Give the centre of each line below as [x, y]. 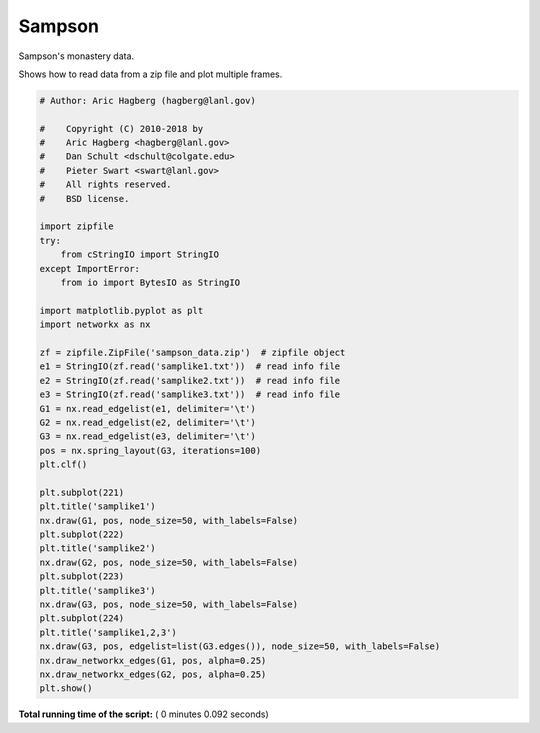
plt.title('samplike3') [98, 590]
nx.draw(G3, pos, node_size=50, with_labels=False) [169, 604]
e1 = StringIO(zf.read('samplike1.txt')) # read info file [190, 366]
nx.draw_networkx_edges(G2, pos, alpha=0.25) [153, 674]
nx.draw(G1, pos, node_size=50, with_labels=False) [169, 520]
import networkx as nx [95, 324]
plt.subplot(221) [82, 492]
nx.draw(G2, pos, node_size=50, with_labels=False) [169, 562]
